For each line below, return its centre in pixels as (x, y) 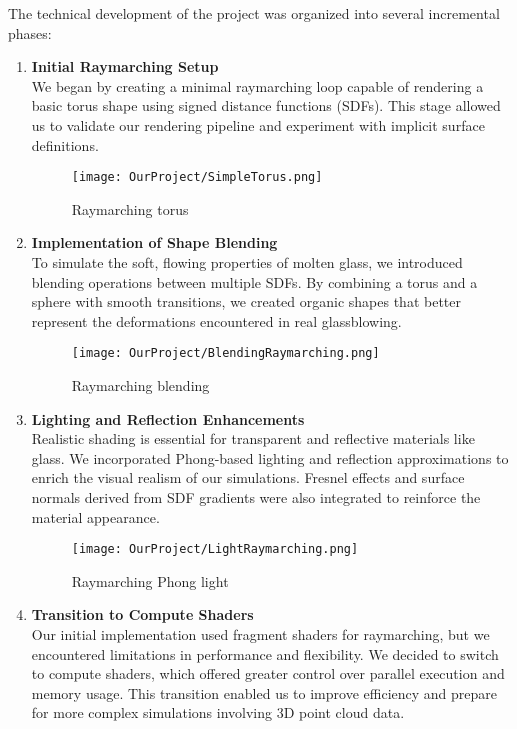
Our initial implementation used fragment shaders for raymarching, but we (260, 634)
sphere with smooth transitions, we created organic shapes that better (246, 301)
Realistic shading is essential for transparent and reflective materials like (253, 438)
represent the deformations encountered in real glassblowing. (216, 320)
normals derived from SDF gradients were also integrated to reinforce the (256, 497)
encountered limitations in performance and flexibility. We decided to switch (265, 653)
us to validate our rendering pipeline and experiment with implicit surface (258, 124)
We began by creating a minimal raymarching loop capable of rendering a (257, 85)
